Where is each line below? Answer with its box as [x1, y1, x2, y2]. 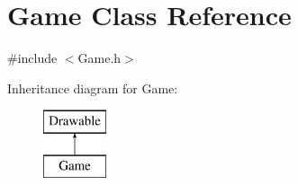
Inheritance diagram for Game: [7, 78, 178, 97]
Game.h [77, 48, 122, 67]
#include [7, 48, 58, 67]
